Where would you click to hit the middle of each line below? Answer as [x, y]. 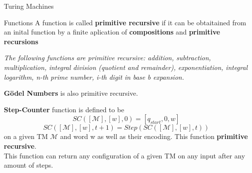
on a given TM [26, 136]
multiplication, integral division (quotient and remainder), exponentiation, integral [126, 67]
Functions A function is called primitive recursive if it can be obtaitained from [125, 22]
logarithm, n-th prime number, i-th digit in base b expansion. [94, 77]
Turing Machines [29, 6]
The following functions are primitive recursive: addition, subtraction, [108, 58]
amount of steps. [29, 165]
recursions [21, 41]
